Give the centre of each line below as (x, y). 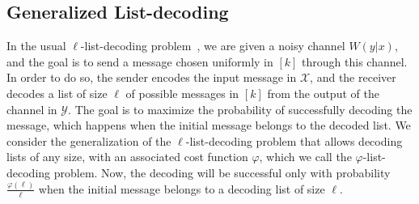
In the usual (36, 46)
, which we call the (305, 157)
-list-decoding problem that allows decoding (294, 140)
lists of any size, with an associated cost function (127, 157)
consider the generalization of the (89, 140)
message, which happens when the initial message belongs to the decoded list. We (209, 125)
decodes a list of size (57, 93)
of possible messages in (182, 93)
